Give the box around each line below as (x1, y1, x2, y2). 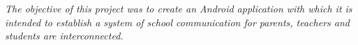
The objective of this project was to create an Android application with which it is (5, 1, 352, 15)
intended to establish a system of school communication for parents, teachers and (5, 15, 350, 29)
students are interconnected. (5, 28, 124, 43)
